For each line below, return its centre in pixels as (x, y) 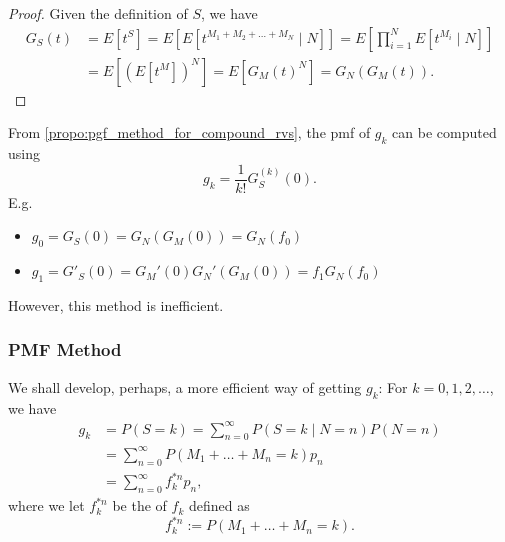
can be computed (444, 132)
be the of (139, 505)
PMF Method (65, 349)
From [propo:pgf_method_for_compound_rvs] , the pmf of (189, 132)
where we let (46, 505)
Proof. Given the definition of (98, 13)
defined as (219, 505)
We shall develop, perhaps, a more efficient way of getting (185, 386)
